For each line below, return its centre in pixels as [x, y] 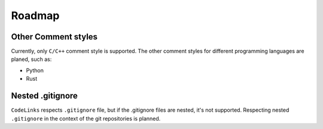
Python [35, 70]
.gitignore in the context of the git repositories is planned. [86, 118]
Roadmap [35, 16]
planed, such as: [31, 59]
